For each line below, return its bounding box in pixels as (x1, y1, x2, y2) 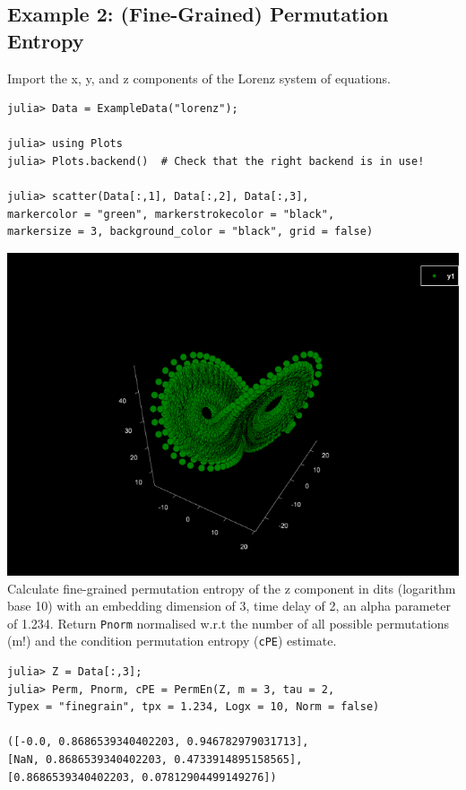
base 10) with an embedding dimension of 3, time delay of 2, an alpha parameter (7, 596, 451, 615)
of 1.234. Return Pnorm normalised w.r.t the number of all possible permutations (7, 613, 450, 632)
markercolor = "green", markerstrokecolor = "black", (7, 207, 335, 221)
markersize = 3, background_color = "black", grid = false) (7, 225, 374, 239)
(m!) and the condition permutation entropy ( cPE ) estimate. (7, 631, 337, 650)
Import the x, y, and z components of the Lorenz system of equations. (7, 68, 391, 87)
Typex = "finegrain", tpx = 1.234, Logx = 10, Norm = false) (7, 700, 380, 714)
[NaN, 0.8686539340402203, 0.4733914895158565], (7, 753, 303, 766)
